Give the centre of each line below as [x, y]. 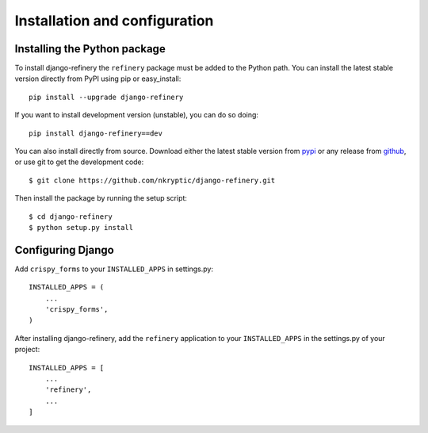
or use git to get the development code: [79, 162]
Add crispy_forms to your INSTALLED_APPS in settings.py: [114, 269]
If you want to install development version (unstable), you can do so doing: [137, 115]
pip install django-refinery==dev [96, 133]
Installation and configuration [114, 21]
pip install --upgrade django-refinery [106, 97]
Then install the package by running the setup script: [101, 198]
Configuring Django [64, 250]
